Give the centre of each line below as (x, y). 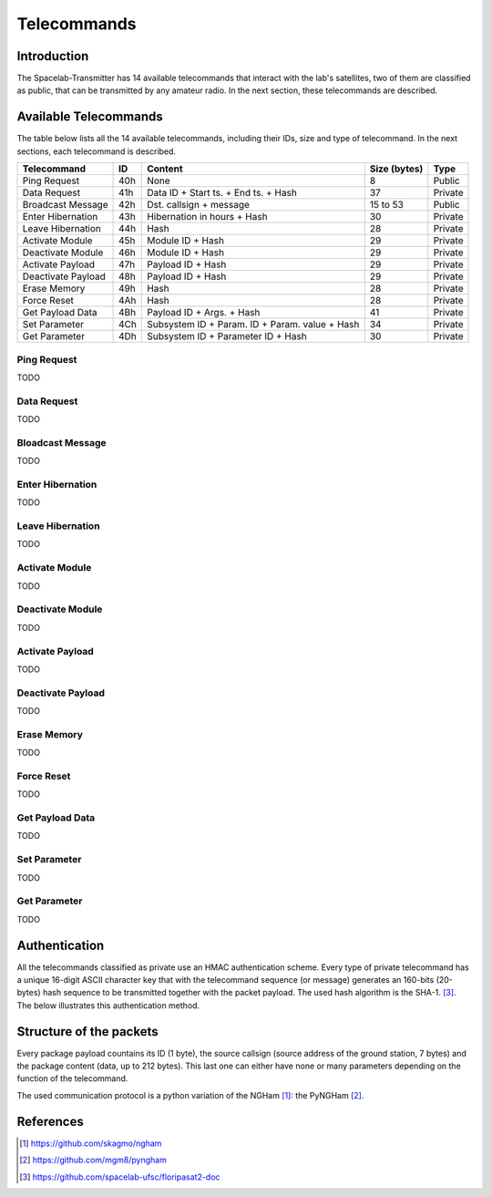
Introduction (53, 56)
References (50, 1121)
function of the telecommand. (72, 1078)
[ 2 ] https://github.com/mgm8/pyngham (93, 1160)
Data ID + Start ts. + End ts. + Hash (222, 193)
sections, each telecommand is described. (97, 151)
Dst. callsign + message (199, 205)
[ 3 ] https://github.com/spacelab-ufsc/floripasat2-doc (120, 1177)
